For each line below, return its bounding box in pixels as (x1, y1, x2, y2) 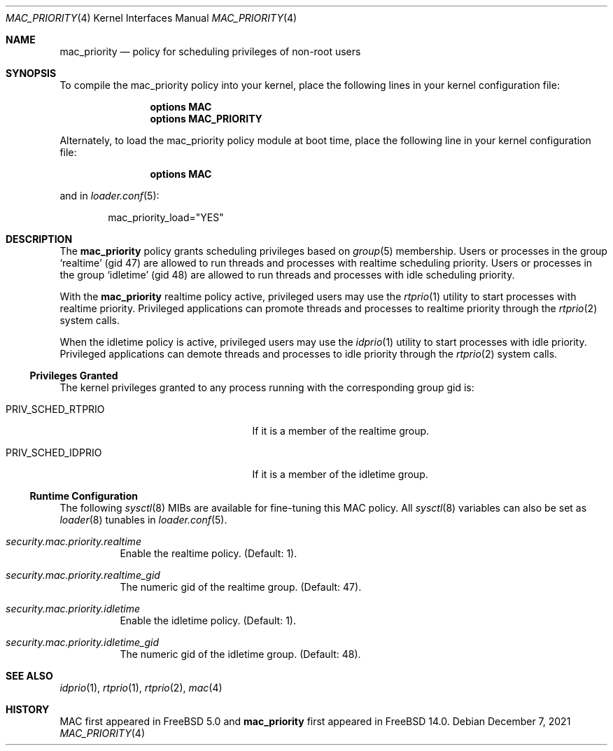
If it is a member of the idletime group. (252, 468, 428, 480)
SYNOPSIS (6, 67, 57, 79)
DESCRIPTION (6, 233, 73, 245)
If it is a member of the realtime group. (252, 425, 430, 437)
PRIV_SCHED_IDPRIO (6, 447, 102, 458)
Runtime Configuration (29, 490, 138, 502)
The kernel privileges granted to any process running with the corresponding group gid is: (59, 381, 474, 393)
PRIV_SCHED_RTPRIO (6, 403, 105, 415)
